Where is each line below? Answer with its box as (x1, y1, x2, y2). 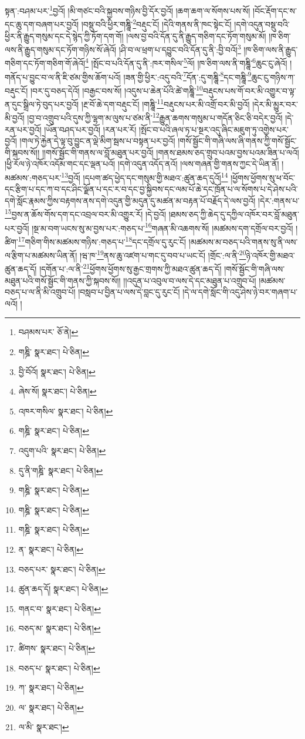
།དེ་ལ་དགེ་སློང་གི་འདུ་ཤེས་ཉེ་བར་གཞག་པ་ (182, 286, 298, 298)
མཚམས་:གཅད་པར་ (5, 171, 62, 183)
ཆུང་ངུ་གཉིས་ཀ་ (251, 71, 295, 83)
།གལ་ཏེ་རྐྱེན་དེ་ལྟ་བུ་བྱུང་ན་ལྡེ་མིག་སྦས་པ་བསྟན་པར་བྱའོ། (19, 135, 175, 147)
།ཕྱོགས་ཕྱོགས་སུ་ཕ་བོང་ (231, 171, 296, 183)
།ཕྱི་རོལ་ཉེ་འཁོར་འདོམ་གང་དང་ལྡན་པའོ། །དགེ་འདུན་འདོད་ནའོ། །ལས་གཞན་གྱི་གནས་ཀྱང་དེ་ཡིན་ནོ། (5, 158, 279, 170)
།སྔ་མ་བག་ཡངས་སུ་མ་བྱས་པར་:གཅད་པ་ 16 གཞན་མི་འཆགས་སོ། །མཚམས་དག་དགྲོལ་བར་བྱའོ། (32, 220, 293, 234)
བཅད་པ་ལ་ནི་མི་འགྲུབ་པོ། (5, 286, 76, 298)
